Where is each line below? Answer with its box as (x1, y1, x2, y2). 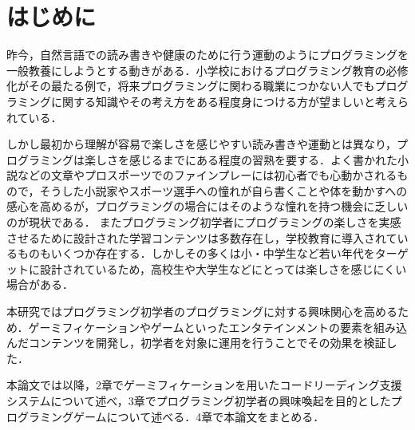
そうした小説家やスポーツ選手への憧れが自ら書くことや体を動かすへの (39, 182, 408, 199)
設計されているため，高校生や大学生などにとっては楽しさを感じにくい (39, 260, 407, 277)
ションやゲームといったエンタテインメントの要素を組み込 (105, 318, 408, 335)
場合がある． (6, 276, 73, 293)
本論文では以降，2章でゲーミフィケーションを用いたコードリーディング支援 (6, 377, 402, 393)
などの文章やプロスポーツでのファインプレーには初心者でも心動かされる (17, 167, 397, 183)
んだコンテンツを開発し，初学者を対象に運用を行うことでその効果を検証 (6, 334, 386, 351)
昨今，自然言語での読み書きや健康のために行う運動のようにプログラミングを (6, 46, 409, 63)
